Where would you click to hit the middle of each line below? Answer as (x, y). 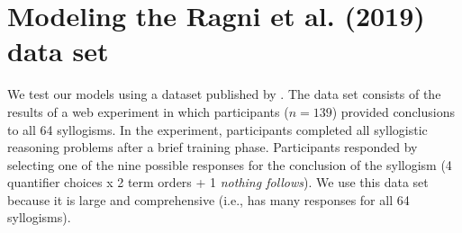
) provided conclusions (394, 111)
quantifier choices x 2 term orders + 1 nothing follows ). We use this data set (218, 182)
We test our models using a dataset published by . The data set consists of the (224, 94)
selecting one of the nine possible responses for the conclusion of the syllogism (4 (230, 164)
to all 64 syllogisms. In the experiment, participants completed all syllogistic (217, 129)
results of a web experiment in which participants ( (148, 111)
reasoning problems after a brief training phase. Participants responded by (213, 147)
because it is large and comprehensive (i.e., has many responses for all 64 (208, 199)
